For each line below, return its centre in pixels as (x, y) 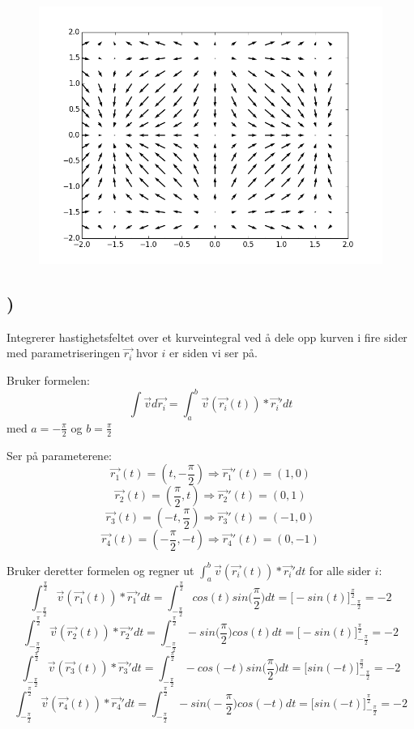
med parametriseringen (64, 353)
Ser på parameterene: (60, 455)
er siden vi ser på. (213, 353)
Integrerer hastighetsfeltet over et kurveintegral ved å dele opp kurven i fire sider (207, 337)
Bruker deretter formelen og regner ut (100, 570)
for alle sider (340, 570)
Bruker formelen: (48, 379)
